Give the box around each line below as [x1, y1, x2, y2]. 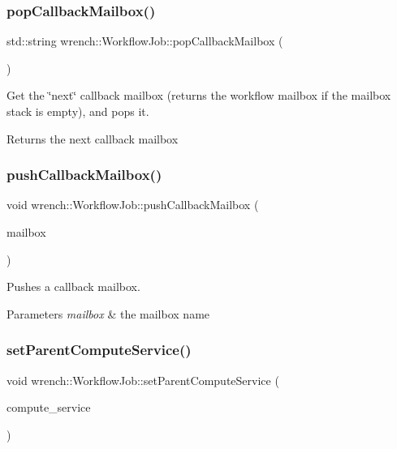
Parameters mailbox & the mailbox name [6, 305, 210, 322]
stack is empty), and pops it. [6, 103, 149, 119]
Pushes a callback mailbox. [6, 278, 140, 295]
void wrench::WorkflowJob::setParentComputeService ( [6, 371, 279, 388]
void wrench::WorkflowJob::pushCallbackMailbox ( [6, 196, 259, 213]
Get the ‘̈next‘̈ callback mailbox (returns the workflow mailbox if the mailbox [6, 87, 391, 104]
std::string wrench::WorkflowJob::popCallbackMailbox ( [6, 32, 283, 49]
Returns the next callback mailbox [6, 130, 179, 147]
